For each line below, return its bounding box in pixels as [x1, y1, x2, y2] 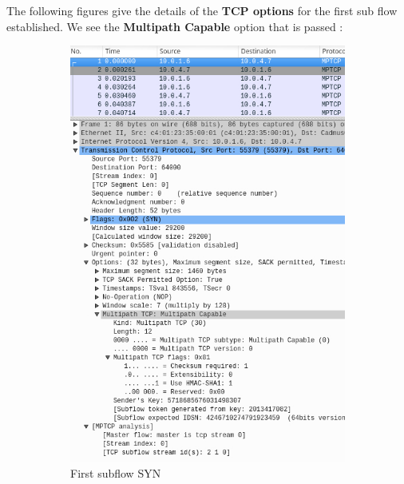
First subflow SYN [70, 465, 161, 482]
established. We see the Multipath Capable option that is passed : [6, 18, 343, 34]
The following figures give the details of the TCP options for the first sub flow [6, 2, 398, 18]
